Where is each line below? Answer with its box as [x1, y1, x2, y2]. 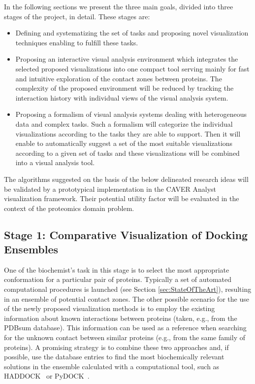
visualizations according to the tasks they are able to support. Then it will [15, 128, 241, 139]
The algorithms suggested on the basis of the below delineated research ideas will [4, 174, 249, 184]
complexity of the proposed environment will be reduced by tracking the [15, 83, 234, 93]
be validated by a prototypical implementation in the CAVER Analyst [4, 183, 217, 194]
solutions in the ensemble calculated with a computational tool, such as [4, 361, 220, 371]
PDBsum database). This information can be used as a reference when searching [4, 322, 247, 333]
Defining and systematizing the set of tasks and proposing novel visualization [15, 28, 249, 38]
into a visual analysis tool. [15, 157, 95, 168]
